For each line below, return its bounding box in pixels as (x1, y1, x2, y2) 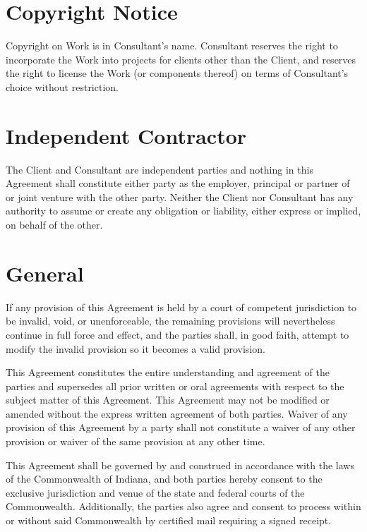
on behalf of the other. (6, 217, 103, 231)
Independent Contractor (6, 121, 247, 150)
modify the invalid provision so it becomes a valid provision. (6, 341, 265, 356)
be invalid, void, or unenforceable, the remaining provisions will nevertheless (6, 313, 335, 328)
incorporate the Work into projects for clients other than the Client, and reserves (6, 52, 356, 66)
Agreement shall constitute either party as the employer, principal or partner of (6, 176, 350, 191)
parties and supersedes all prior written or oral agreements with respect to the (6, 378, 344, 393)
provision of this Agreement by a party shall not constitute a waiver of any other (6, 420, 356, 435)
